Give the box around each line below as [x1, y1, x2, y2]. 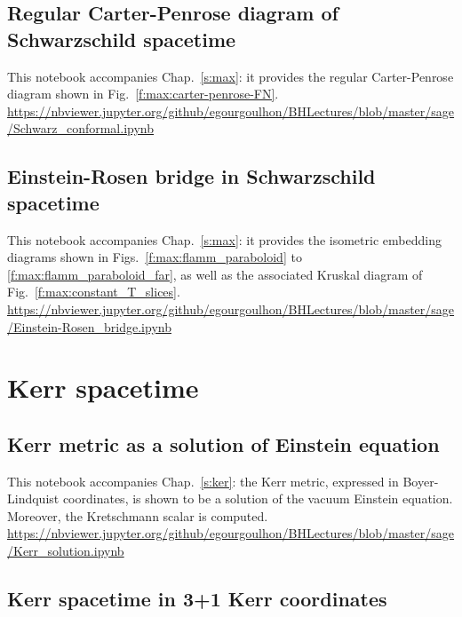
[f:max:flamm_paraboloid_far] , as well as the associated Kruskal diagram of [7, 265, 423, 283]
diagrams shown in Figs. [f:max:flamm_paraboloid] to [7, 248, 302, 266]
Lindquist [7, 489, 60, 508]
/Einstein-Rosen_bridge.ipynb [7, 317, 171, 336]
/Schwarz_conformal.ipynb [7, 119, 154, 138]
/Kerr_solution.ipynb [7, 542, 124, 560]
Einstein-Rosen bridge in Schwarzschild [7, 162, 376, 190]
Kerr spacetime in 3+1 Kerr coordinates [7, 585, 387, 613]
